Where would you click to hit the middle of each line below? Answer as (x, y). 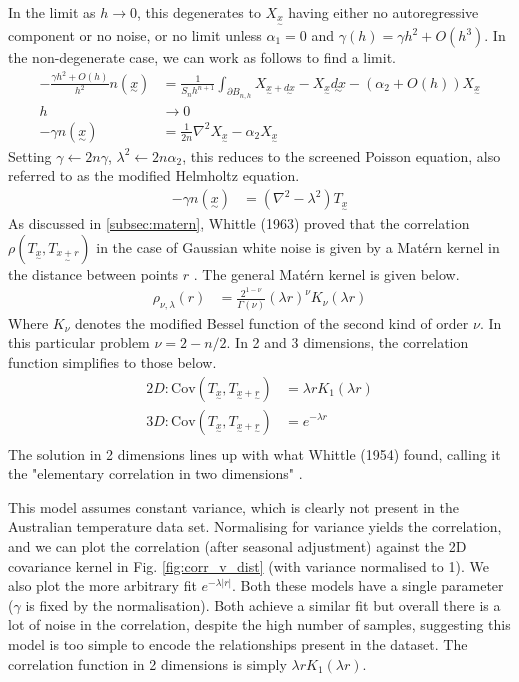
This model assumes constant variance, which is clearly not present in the (233, 506)
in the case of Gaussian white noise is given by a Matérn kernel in (298, 246)
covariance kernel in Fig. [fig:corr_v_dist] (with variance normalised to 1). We (248, 565)
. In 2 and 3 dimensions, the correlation (347, 342)
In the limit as (52, 12)
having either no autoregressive (383, 12)
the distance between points (93, 273)
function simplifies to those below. (112, 361)
